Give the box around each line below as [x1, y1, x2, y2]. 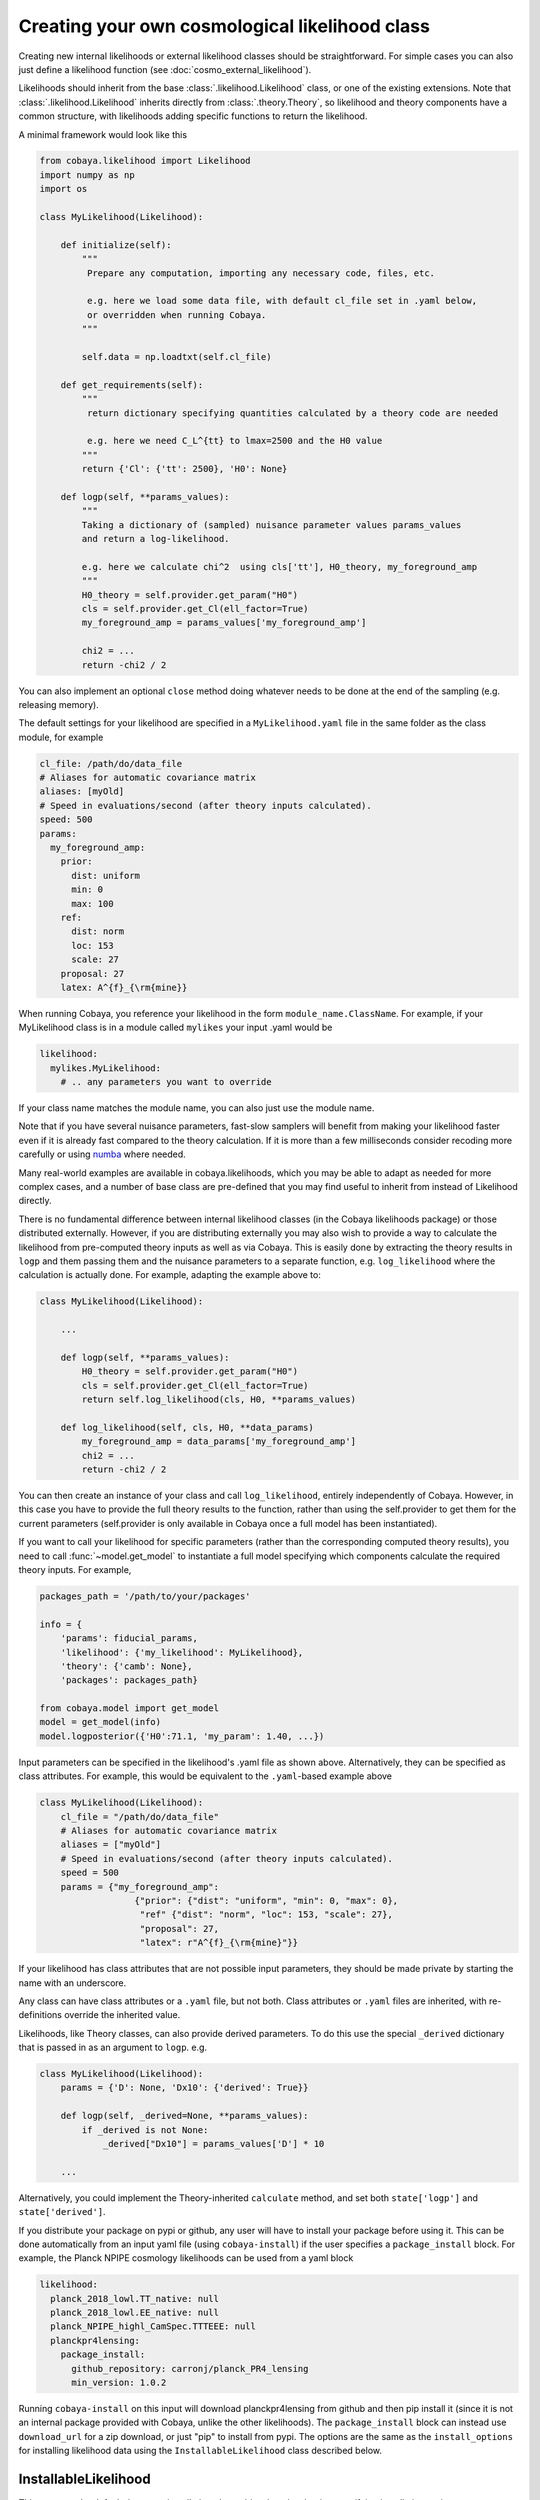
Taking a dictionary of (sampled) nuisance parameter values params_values [81, 519, 462, 530]
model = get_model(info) [39, 1716, 162, 1728]
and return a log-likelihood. [81, 533, 230, 545]
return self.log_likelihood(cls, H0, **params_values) [81, 1394, 357, 1405]
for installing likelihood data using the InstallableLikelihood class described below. [18, 2445, 383, 2457]
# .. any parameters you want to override [60, 1076, 272, 1088]
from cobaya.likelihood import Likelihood [39, 155, 251, 167]
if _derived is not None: [81, 2124, 209, 2135]
